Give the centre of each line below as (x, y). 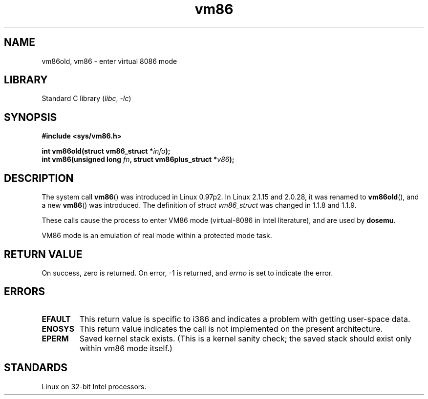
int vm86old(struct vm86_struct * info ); (106, 151)
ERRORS (25, 292)
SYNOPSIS (31, 117)
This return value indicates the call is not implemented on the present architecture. (231, 329)
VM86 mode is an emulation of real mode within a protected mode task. (157, 236)
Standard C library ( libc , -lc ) (86, 99)
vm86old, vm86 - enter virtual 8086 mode (109, 61)
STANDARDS (36, 368)
